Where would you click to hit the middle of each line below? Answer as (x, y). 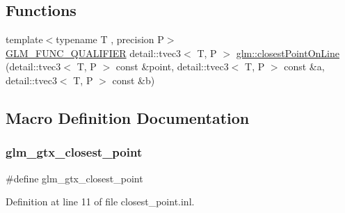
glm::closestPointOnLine (288, 53)
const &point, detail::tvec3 (172, 66)
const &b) (134, 80)
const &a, (304, 66)
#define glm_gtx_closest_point (74, 178)
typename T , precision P (110, 39)
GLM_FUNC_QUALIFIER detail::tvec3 (94, 53)
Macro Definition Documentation (128, 117)
